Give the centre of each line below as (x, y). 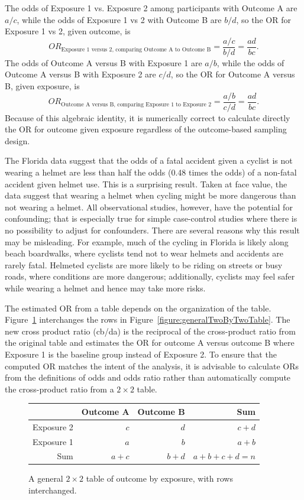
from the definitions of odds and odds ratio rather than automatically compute (148, 377)
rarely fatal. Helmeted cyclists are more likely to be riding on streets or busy (144, 264)
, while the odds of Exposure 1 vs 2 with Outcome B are (119, 19)
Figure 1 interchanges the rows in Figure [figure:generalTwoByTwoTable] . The (148, 319)
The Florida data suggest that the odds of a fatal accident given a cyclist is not (149, 160)
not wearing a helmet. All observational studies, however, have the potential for (149, 207)
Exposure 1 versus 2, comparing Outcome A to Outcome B (136, 49)
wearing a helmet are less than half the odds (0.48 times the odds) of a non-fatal (151, 172)
